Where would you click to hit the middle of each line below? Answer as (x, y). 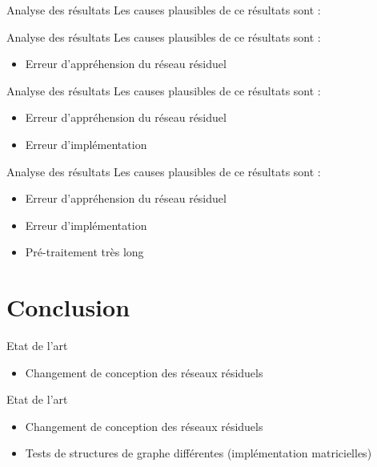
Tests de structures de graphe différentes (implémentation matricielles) (199, 453)
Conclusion (68, 307)
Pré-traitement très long (84, 252)
